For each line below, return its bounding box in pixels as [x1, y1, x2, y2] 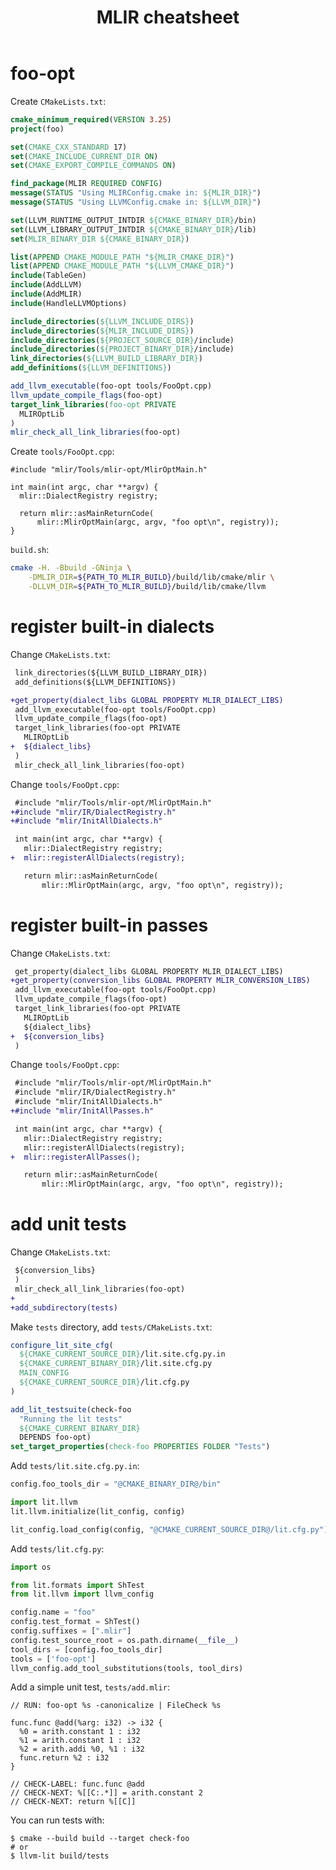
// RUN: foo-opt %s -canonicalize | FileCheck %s [10, 1701, 222, 1711]
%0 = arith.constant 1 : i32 [19, 1727, 141, 1737]
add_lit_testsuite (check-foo [10, 1404, 132, 1415]
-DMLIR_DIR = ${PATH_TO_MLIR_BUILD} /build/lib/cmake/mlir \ [28, 572, 275, 583]
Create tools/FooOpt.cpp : [10, 446, 115, 458]
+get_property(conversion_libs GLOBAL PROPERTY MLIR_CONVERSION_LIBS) [10, 976, 311, 986]
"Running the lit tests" [19, 1414, 123, 1424]
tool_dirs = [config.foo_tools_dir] [10, 1644, 163, 1655]
